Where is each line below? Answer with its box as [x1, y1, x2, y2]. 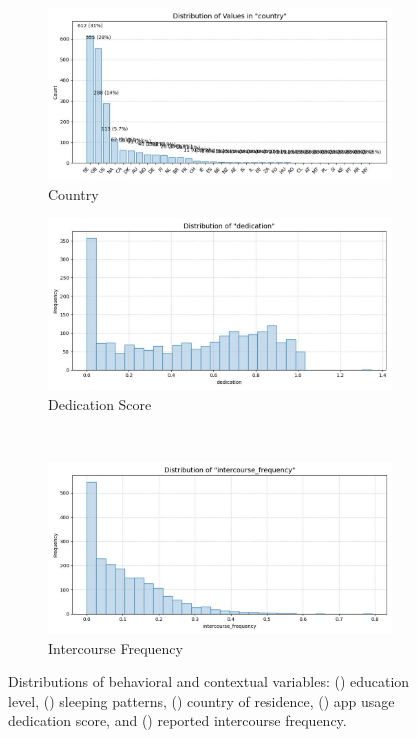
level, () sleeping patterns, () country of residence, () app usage [8, 690, 395, 711]
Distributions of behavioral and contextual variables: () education [8, 671, 410, 692]
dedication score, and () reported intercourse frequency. [8, 710, 347, 731]
